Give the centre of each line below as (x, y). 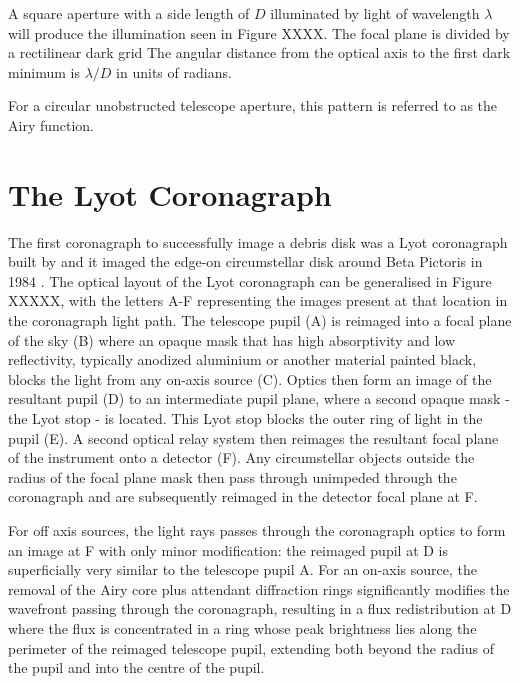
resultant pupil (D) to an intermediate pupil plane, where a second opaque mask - (259, 398)
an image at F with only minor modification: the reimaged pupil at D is (228, 549)
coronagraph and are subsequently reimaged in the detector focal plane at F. (243, 496)
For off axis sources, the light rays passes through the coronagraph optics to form (257, 530)
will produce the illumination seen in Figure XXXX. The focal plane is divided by (259, 32)
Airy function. (51, 124)
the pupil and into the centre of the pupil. (136, 667)
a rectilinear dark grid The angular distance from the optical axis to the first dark (259, 52)
